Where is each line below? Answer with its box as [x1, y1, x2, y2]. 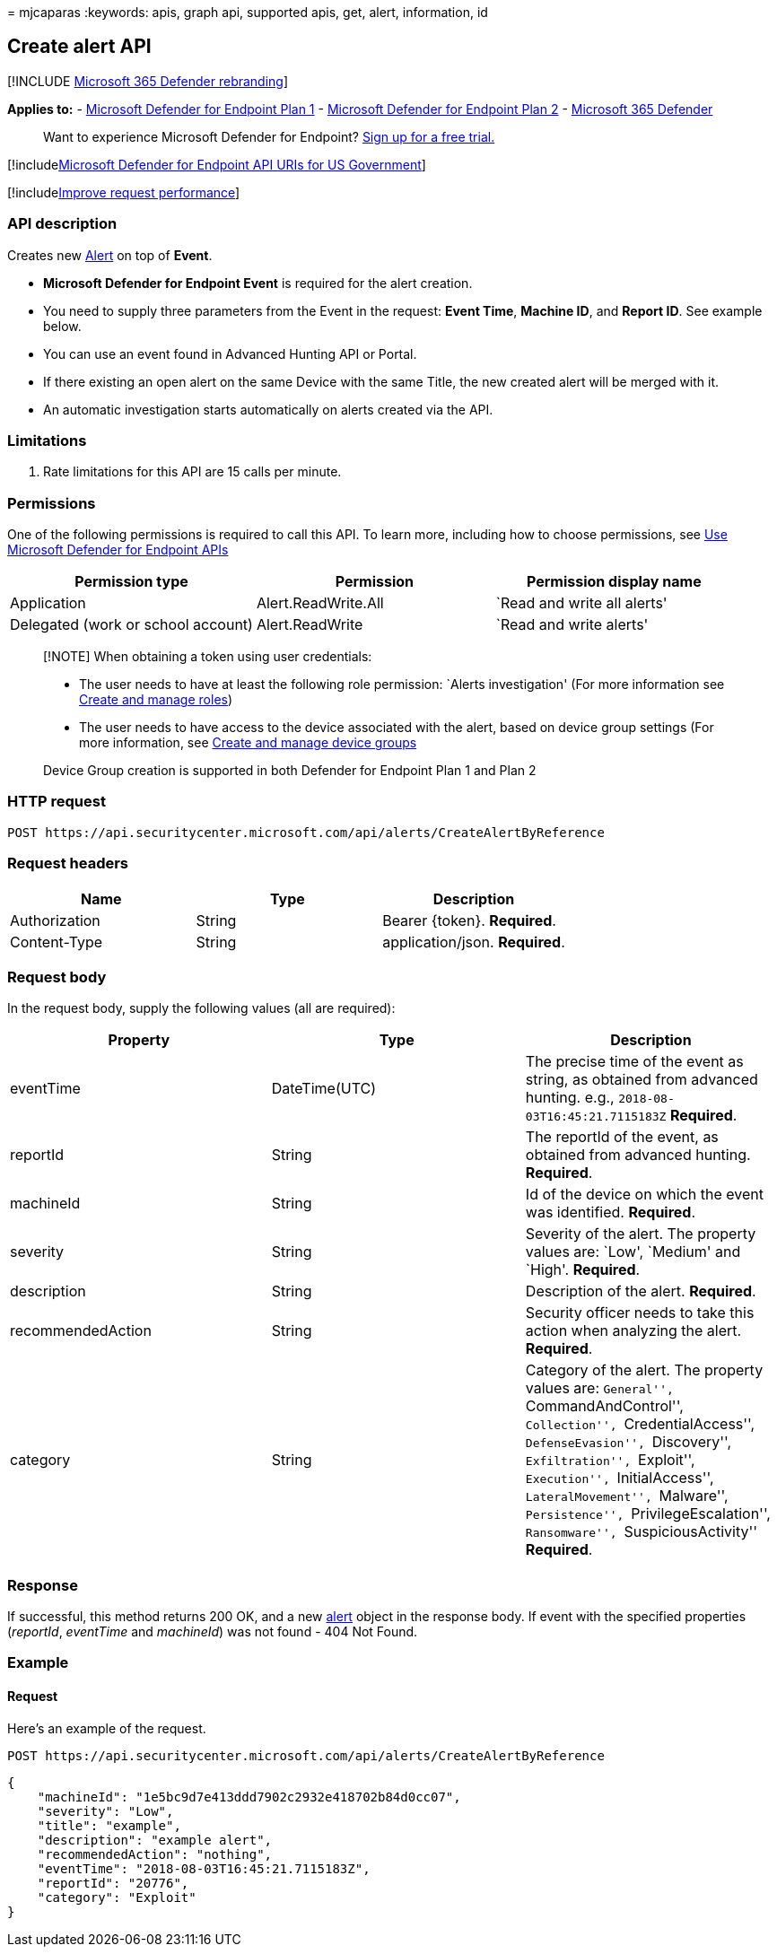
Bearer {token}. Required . [382, 911, 556, 929]
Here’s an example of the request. [7, 1720, 206, 1736]
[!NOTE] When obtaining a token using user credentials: [43, 649, 372, 665]
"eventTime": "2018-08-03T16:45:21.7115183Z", [37, 1861, 371, 1876]
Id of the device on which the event [525, 1185, 764, 1204]
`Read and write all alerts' [495, 594, 668, 613]
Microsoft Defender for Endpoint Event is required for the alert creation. [43, 275, 473, 291]
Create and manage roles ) [79, 692, 233, 708]
